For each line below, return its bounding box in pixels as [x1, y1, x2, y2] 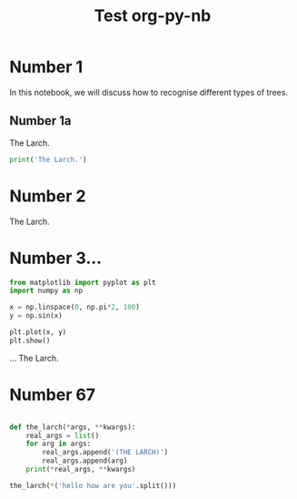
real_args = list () [25, 431, 100, 440]
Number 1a [9, 113, 72, 128]
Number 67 [9, 384, 96, 405]
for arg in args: [25, 439, 92, 449]
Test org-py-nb [94, 5, 212, 26]
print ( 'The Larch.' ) [9, 155, 88, 164]
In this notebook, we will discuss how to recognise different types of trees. [9, 87, 289, 97]
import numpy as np [9, 286, 84, 296]
